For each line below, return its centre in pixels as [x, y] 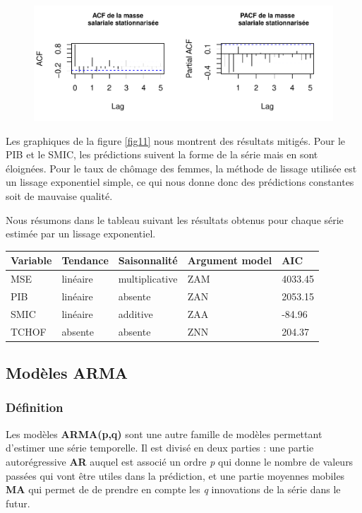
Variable [31, 260]
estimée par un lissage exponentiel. [81, 234]
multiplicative [148, 279]
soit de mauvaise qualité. [59, 196]
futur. [18, 503]
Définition [35, 407]
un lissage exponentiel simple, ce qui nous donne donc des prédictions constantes [180, 182]
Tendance [85, 260]
